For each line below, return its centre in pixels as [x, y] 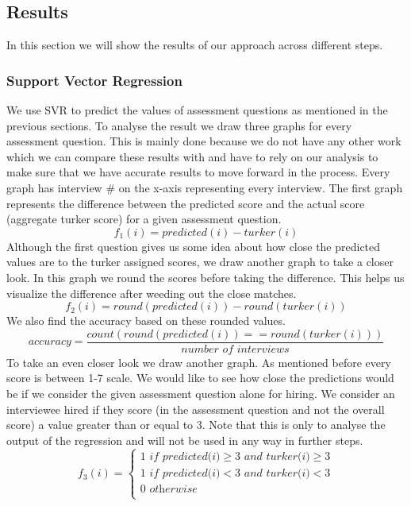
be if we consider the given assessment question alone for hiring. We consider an [201, 393]
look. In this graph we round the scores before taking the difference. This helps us [205, 277]
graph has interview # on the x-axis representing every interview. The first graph [205, 187]
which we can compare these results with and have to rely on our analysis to [192, 156]
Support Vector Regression [94, 80]
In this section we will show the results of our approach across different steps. [195, 45]
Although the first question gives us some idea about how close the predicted [194, 246]
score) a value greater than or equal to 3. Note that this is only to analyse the [196, 425]
